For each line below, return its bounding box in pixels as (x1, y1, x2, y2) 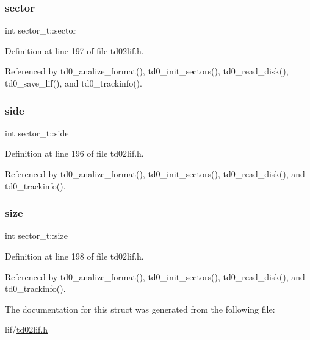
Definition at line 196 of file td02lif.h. (5, 147, 144, 160)
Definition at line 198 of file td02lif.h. (5, 250, 144, 262)
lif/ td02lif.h (5, 323, 48, 336)
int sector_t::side (5, 126, 69, 139)
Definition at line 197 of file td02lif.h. (5, 44, 144, 57)
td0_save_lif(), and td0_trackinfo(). (5, 77, 142, 89)
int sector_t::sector (5, 24, 76, 37)
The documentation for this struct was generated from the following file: (5, 302, 275, 315)
